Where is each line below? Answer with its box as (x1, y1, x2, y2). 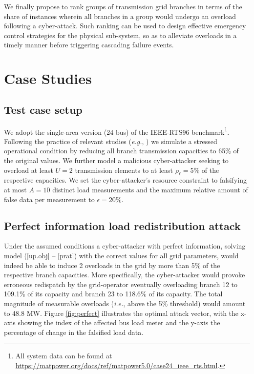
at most (4, 184, 27, 194)
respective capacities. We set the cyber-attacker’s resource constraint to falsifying (4, 175, 247, 185)
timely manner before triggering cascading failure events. (4, 40, 174, 50)
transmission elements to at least (75, 165, 173, 175)
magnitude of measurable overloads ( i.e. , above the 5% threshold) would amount (4, 298, 246, 308)
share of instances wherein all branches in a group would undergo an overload (4, 11, 236, 21)
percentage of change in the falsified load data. (4, 327, 144, 337)
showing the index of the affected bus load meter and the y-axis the (18, 317, 220, 328)
